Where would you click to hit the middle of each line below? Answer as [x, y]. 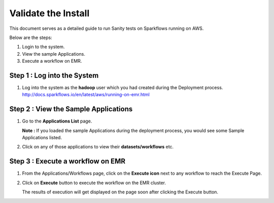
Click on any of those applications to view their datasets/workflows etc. [98, 147]
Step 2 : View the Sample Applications [71, 109]
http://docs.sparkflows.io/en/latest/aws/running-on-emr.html [86, 95]
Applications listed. [42, 138]
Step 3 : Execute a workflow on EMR [67, 161]
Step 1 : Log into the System [54, 75]
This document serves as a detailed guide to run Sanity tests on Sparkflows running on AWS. [107, 28]
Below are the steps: [31, 37]
